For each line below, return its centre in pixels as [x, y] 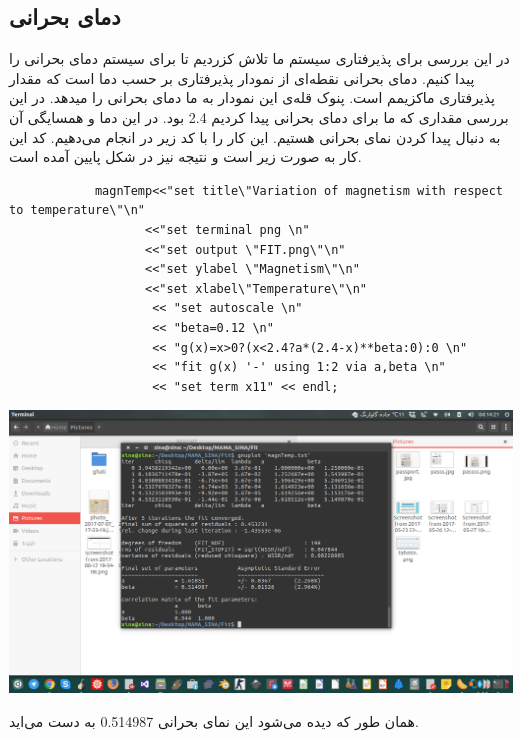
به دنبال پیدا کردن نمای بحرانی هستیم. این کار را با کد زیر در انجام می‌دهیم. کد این [255, 136]
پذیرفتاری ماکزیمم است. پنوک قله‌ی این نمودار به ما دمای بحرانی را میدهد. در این [252, 97]
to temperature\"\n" [77, 210]
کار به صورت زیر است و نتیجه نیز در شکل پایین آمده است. [185, 156]
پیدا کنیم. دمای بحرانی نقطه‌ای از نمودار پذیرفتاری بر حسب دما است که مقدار [242, 77]
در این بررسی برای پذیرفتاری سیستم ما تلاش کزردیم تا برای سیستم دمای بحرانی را [259, 58]
